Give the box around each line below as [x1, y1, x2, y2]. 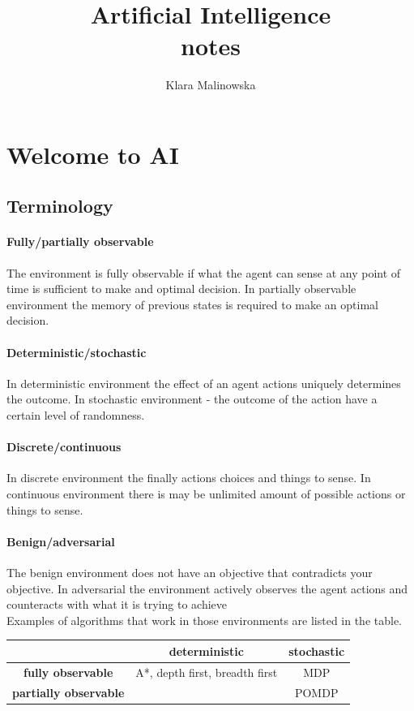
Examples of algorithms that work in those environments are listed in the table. [6, 611, 403, 628]
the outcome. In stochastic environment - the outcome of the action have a [6, 390, 378, 407]
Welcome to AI [6, 137, 179, 170]
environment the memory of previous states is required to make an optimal [6, 295, 378, 312]
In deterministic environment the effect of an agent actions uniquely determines [6, 374, 401, 391]
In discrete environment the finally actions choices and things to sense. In [6, 469, 371, 486]
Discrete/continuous [6, 438, 122, 455]
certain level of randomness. [6, 407, 145, 424]
